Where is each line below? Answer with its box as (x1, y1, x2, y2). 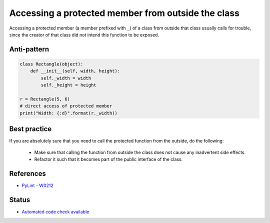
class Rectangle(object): (19, 61, 83, 67)
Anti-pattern (9, 45, 49, 53)
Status (9, 195, 30, 204)
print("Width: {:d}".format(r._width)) (19, 110, 117, 116)
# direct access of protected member (19, 103, 112, 109)
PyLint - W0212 (21, 182, 53, 188)
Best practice (9, 125, 52, 133)
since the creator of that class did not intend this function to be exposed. (9, 31, 159, 37)
